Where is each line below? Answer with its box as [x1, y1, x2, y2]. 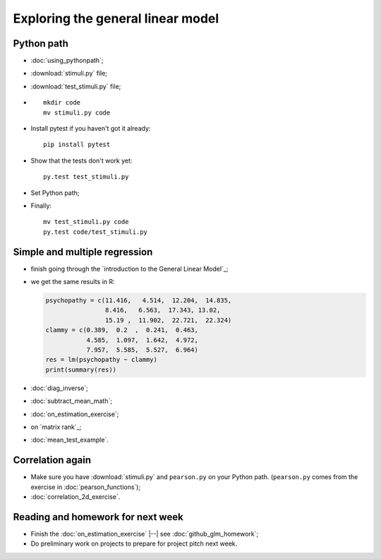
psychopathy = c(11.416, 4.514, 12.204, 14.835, [45, 297, 232, 305]
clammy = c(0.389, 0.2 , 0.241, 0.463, [45, 326, 199, 334]
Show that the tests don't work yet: [30, 156, 133, 165]
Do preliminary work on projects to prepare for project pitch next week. [30, 539, 238, 548]
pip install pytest [43, 141, 111, 148]
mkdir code [43, 99, 81, 107]
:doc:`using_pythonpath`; [30, 57, 104, 65]
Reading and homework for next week [13, 511, 183, 523]
